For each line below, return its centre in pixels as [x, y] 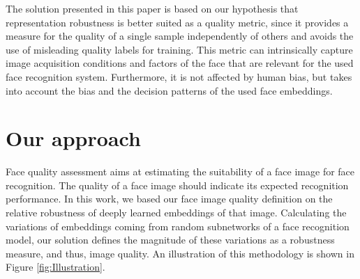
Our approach [73, 138]
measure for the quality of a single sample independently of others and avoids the [180, 36]
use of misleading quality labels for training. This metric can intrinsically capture [179, 49]
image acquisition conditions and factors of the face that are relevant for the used [180, 63]
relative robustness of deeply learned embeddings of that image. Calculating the [176, 213]
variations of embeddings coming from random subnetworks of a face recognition [178, 226]
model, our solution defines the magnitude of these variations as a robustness [170, 240]
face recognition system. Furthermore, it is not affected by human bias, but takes [179, 76]
